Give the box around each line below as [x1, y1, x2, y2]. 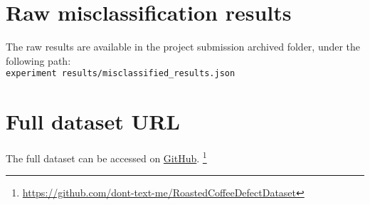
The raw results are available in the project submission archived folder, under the [6, 39, 361, 54]
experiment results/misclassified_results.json [6, 68, 236, 79]
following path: [6, 53, 71, 68]
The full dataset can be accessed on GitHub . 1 [6, 149, 207, 165]
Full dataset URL [6, 107, 180, 136]
